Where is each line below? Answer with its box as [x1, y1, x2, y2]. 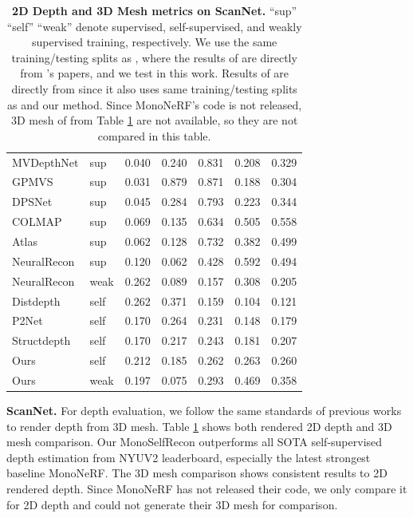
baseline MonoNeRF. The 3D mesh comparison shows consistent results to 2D [6, 465, 387, 481]
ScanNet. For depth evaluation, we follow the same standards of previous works [6, 401, 402, 418]
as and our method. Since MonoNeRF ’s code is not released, [7, 96, 302, 113]
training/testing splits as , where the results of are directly [11, 49, 297, 65]
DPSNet [12, 193, 53, 210]
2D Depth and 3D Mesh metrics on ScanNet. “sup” [12, 2, 297, 18]
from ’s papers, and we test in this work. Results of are [20, 65, 289, 81]
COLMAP [12, 213, 62, 230]
